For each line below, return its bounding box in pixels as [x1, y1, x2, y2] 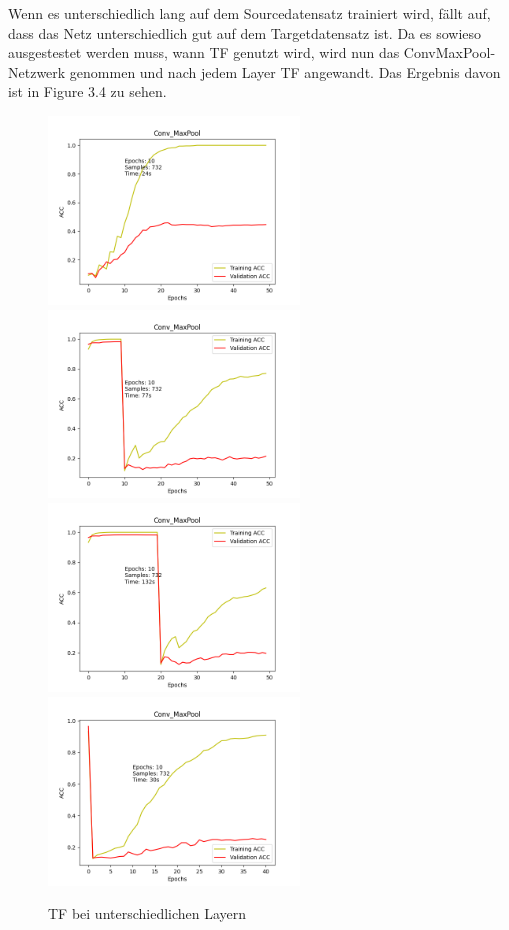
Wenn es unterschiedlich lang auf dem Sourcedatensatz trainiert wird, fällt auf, [8, 3, 491, 23]
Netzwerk [8, 61, 66, 82]
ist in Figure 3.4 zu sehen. [8, 81, 167, 102]
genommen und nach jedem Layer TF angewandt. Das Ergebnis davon [69, 61, 501, 82]
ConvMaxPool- [403, 42, 496, 63]
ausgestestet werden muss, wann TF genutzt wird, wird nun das [8, 42, 400, 63]
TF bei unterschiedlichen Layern [48, 903, 247, 924]
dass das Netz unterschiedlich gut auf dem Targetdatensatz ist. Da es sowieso [8, 22, 482, 43]
